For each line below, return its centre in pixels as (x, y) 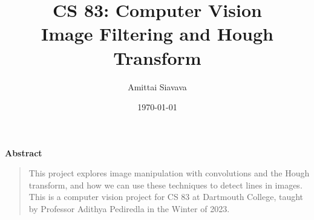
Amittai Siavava (157, 86)
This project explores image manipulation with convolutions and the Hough (169, 173)
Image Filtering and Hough (157, 34)
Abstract (24, 152)
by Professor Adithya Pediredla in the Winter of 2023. (129, 209)
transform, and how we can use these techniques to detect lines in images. (165, 185)
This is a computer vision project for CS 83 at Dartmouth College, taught (166, 197)
